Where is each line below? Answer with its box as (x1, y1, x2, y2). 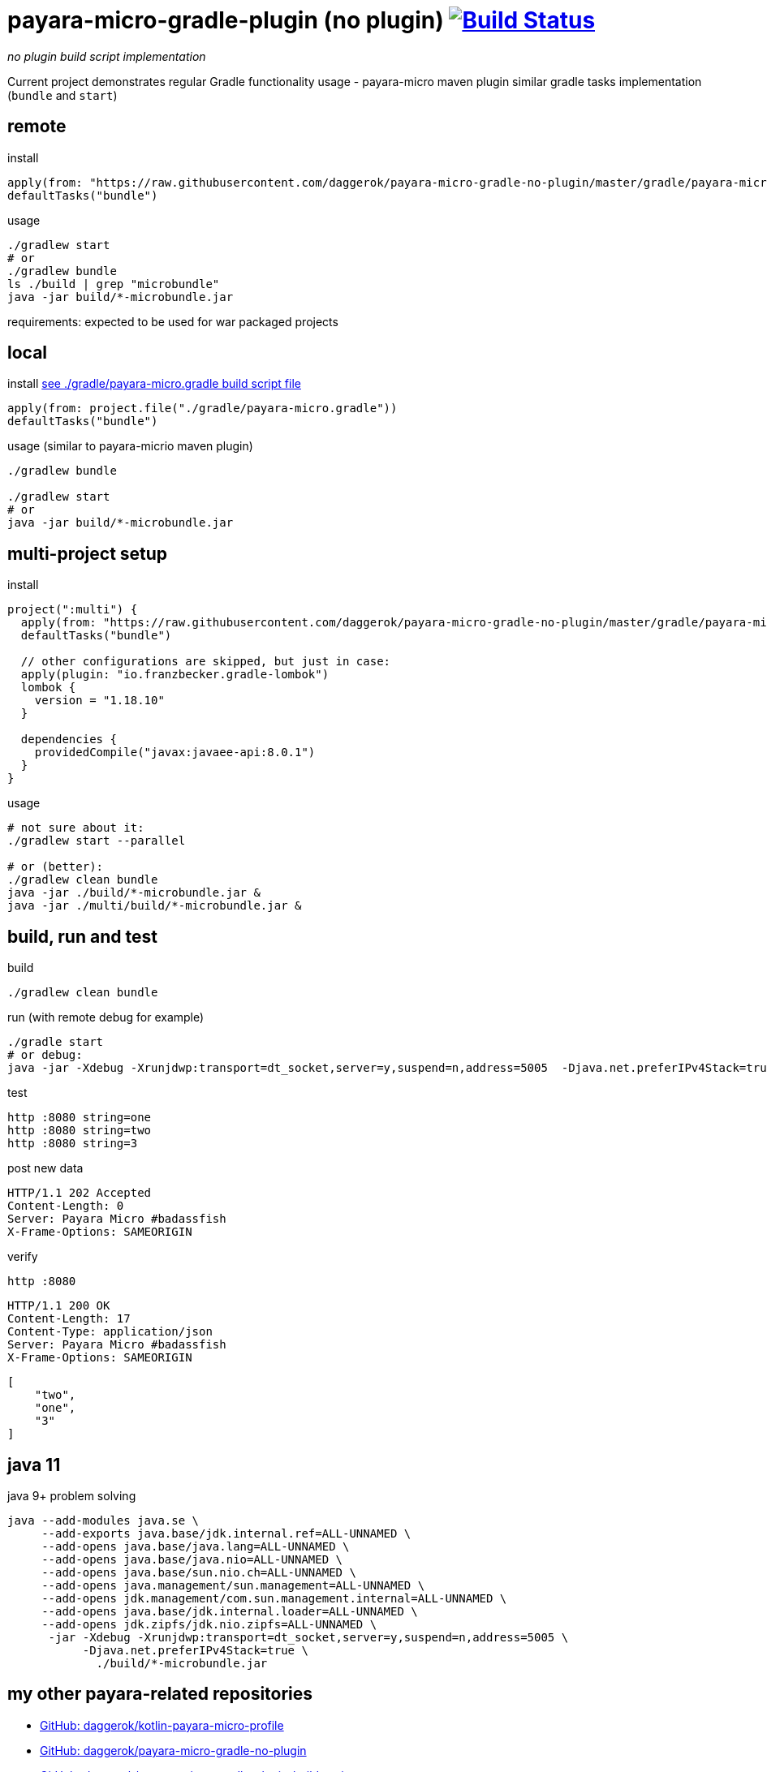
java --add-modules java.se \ (7, 1513, 200, 1527)
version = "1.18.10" (34, 694, 165, 708)
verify (7, 1249, 38, 1264)
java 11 (7, 1454, 61, 1475)
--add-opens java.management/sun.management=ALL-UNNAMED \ (41, 1578, 425, 1592)
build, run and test (7, 926, 157, 947)
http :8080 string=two (7, 1124, 152, 1138)
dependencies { (20, 733, 117, 746)
